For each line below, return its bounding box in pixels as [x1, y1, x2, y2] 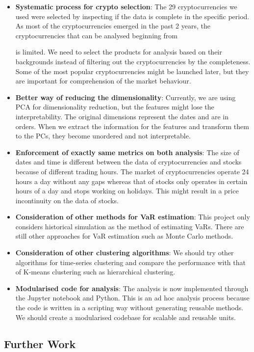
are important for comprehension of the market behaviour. [15, 76, 191, 86]
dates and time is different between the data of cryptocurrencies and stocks [15, 157, 242, 167]
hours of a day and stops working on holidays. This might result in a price [15, 186, 239, 196]
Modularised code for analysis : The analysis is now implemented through [15, 283, 249, 293]
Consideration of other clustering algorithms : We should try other [15, 247, 234, 258]
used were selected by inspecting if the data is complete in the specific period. [15, 11, 250, 21]
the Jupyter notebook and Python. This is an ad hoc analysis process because [15, 293, 250, 303]
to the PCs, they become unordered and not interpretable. [15, 131, 191, 141]
